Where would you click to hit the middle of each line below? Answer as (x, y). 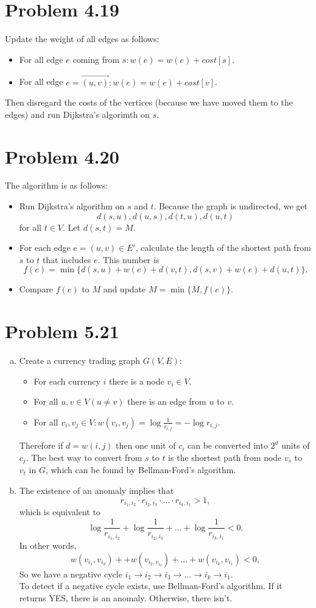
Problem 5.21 (62, 331)
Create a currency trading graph (79, 360)
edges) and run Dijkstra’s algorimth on (77, 114)
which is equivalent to (60, 512)
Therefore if (41, 445)
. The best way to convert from (84, 457)
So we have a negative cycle (71, 574)
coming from (96, 59)
